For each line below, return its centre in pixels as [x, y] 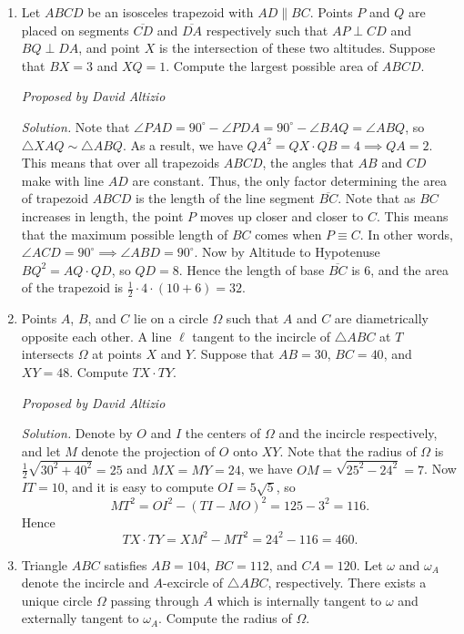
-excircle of [193, 583]
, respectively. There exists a [347, 583]
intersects [48, 354]
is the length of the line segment [225, 198]
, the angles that [308, 163]
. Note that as [377, 198]
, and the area [409, 269]
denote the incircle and [85, 583]
